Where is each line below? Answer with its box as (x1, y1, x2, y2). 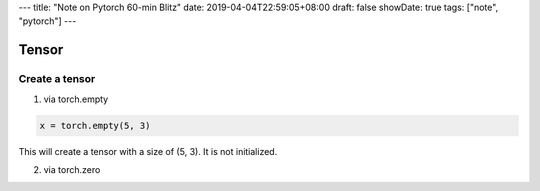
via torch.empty (43, 93, 109, 105)
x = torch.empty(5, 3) (39, 120, 151, 131)
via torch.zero (43, 163, 101, 175)
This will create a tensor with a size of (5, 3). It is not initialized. (18, 145, 278, 157)
